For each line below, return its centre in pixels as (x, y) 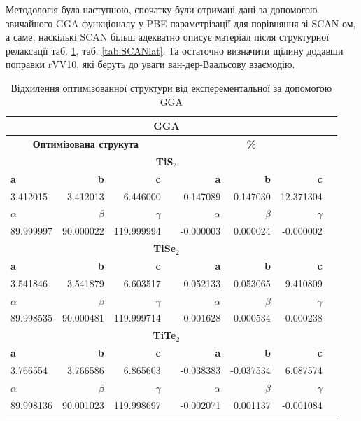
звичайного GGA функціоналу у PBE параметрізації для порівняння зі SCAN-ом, (181, 23)
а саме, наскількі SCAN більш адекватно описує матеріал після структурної (168, 37)
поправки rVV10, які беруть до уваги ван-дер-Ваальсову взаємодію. (150, 64)
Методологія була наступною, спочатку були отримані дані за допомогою (162, 9)
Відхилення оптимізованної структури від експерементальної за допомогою (171, 87)
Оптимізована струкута (85, 144)
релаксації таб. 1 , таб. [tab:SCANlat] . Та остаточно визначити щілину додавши (175, 50)
